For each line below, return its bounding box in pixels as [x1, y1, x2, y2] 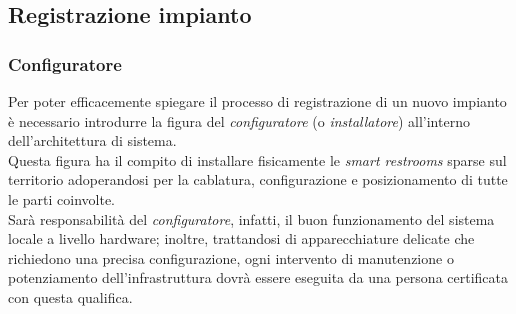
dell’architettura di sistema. [8, 130, 177, 151]
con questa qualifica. [8, 286, 133, 307]
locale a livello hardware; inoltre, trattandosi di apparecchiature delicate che [8, 228, 475, 249]
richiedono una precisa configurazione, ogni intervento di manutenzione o [8, 247, 454, 268]
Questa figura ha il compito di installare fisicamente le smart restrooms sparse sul [8, 149, 507, 170]
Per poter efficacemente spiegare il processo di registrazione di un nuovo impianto [8, 91, 507, 111]
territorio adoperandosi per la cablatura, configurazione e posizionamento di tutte [8, 169, 508, 190]
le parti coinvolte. [8, 188, 115, 209]
